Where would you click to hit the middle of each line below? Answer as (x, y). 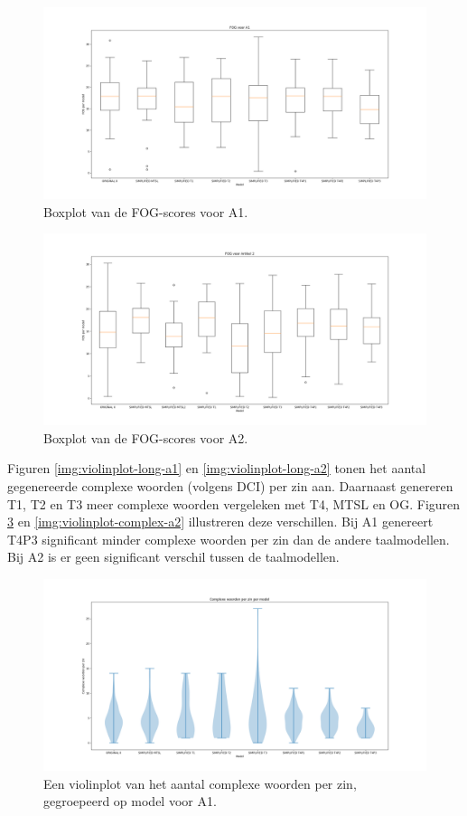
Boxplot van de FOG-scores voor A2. (146, 437)
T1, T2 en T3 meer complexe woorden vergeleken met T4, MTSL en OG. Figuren (234, 503)
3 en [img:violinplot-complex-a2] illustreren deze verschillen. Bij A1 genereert (220, 522)
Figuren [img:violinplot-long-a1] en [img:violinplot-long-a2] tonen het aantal (217, 468)
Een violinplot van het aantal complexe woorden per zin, (200, 783)
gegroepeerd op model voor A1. (130, 801)
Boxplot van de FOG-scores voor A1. (146, 211)
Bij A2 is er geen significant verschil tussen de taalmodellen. (173, 557)
